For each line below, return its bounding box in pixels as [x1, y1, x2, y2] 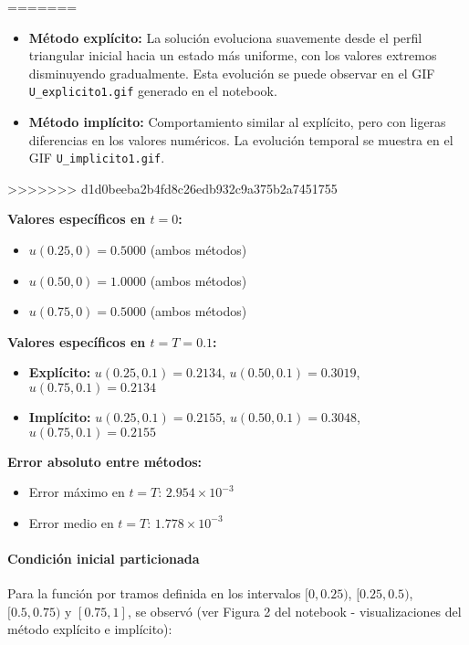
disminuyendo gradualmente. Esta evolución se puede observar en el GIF [28, 63, 435, 82]
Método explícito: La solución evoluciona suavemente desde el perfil [28, 27, 422, 47]
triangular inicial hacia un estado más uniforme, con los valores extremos [28, 46, 437, 65]
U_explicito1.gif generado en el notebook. [28, 81, 277, 100]
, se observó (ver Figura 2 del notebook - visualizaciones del [127, 601, 462, 620]
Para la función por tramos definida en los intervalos [7, 584, 301, 603]
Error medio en [28, 513, 114, 532]
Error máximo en [28, 482, 125, 502]
